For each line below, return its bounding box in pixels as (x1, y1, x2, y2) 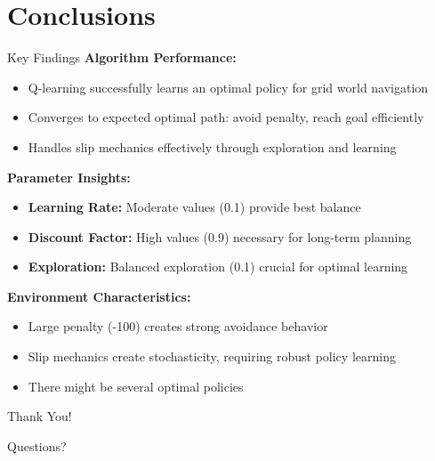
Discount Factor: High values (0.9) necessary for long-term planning (28, 227, 412, 246)
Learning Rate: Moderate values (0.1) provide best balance (28, 198, 361, 216)
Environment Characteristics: (7, 287, 191, 305)
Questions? (7, 436, 67, 455)
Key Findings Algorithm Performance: (7, 48, 237, 67)
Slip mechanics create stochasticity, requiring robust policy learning (28, 347, 396, 366)
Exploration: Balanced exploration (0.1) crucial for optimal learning (28, 257, 408, 276)
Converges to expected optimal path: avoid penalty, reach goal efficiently (28, 108, 424, 126)
